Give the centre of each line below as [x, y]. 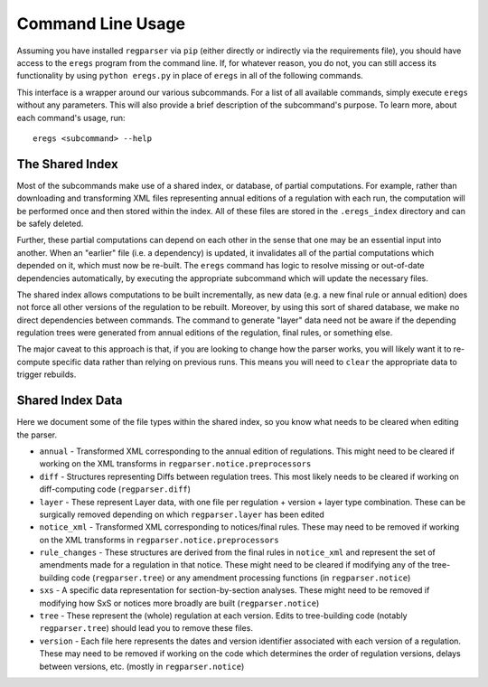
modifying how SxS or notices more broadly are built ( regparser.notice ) [179, 603]
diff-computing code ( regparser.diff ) [115, 489]
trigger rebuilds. [47, 374]
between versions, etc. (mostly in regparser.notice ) [142, 666]
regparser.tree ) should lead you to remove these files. [146, 628]
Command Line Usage [101, 24]
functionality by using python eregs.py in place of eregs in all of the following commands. [190, 76]
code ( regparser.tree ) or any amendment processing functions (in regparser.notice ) [241, 578]
